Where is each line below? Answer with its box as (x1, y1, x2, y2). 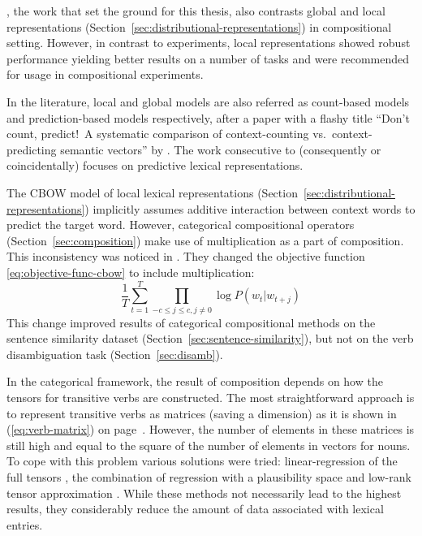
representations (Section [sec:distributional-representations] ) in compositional (6, 18, 392, 35)
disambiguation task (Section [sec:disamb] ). (6, 345, 223, 362)
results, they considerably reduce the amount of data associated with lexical (6, 500, 384, 517)
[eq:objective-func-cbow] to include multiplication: (6, 263, 255, 280)
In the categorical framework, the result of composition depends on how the (6, 373, 383, 390)
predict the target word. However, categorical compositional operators (6, 216, 355, 233)
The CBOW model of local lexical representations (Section (6, 184, 298, 201)
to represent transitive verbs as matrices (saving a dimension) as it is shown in (6, 404, 397, 421)
